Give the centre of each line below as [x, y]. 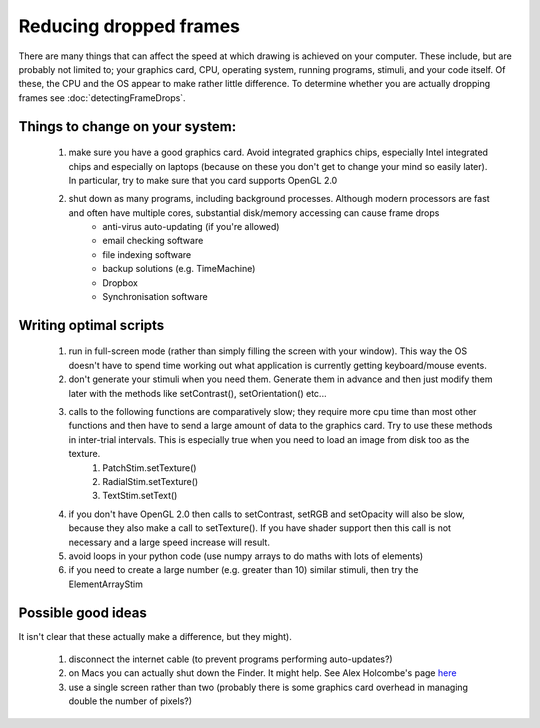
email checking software [153, 241]
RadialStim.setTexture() [150, 481]
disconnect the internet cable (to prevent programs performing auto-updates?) [231, 659]
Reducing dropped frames [129, 26]
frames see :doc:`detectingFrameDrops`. [102, 97]
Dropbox [120, 282]
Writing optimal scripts [91, 325]
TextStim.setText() [140, 496]
